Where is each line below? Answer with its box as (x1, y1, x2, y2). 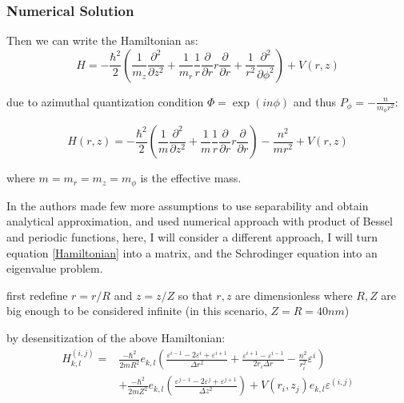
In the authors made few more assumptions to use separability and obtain (6, 197, 369, 213)
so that (178, 286, 213, 303)
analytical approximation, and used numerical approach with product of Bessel (6, 213, 393, 229)
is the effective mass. (140, 170, 242, 186)
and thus (293, 93, 337, 110)
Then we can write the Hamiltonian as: (6, 32, 198, 49)
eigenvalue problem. (6, 260, 103, 277)
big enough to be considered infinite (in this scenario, (6, 302, 267, 319)
